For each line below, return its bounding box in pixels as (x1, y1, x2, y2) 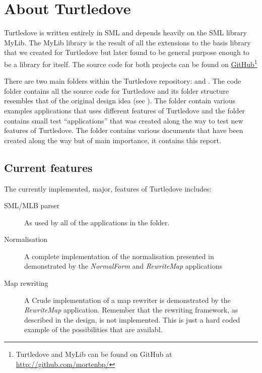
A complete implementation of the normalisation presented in (24, 251, 214, 261)
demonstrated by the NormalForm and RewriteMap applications (24, 261, 222, 271)
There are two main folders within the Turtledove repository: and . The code (4, 76, 241, 86)
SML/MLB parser (4, 200, 60, 211)
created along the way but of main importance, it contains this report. (4, 135, 221, 145)
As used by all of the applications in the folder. (24, 217, 170, 227)
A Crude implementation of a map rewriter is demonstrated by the (24, 294, 231, 305)
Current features (4, 159, 93, 175)
